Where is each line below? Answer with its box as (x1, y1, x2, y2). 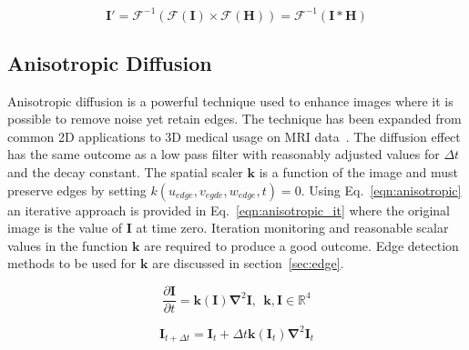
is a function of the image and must (259, 163, 459, 182)
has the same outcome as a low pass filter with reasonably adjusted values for (7, 145, 440, 164)
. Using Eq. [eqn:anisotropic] (301, 180, 462, 199)
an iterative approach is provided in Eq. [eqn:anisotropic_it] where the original (7, 200, 451, 219)
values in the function (7, 235, 128, 255)
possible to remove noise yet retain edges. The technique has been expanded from (7, 109, 462, 128)
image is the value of (7, 218, 123, 237)
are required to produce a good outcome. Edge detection (144, 235, 459, 255)
